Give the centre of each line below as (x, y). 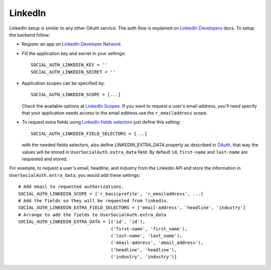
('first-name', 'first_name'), (149, 229)
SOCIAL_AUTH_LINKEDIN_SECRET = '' (73, 72)
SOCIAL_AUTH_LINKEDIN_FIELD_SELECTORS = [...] (89, 133)
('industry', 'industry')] (144, 257)
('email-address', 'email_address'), (157, 243)
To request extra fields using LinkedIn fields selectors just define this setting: (101, 122)
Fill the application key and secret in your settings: (74, 53)
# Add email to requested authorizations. (71, 187)
